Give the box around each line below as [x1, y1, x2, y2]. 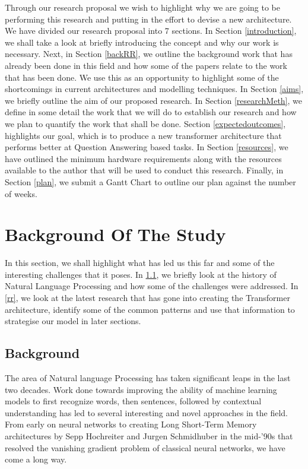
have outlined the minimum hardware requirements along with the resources [5, 152, 282, 164]
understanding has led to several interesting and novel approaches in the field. [5, 406, 288, 419]
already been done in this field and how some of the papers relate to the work [5, 59, 287, 71]
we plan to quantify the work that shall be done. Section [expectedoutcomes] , [5, 117, 286, 129]
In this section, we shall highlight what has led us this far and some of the [5, 256, 275, 269]
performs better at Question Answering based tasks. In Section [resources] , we [5, 141, 288, 153]
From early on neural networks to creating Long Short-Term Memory [5, 418, 257, 430]
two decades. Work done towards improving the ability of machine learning [5, 383, 277, 395]
